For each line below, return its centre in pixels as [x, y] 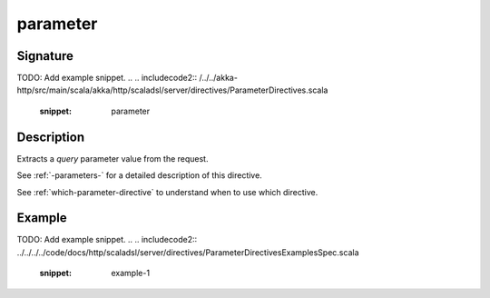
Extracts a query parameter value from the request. [113, 158]
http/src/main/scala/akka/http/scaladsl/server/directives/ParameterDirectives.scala [172, 90]
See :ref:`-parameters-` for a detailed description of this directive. [139, 175]
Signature [45, 56]
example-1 [130, 273]
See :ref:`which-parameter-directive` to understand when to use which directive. [167, 192]
